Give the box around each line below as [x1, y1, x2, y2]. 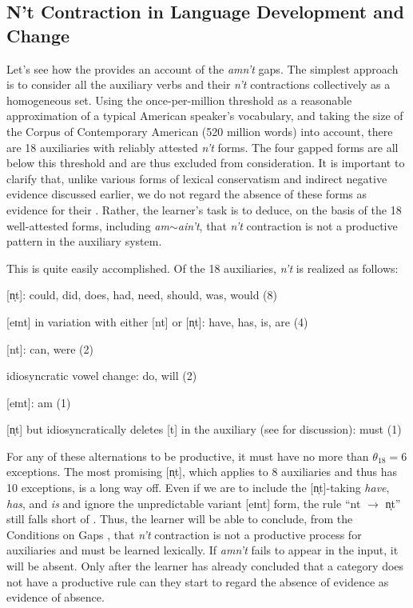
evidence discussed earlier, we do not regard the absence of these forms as [6, 186, 367, 202]
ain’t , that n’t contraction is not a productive [177, 217, 398, 234]
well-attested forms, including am [6, 217, 169, 234]
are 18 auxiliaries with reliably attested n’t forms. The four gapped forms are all [6, 138, 399, 155]
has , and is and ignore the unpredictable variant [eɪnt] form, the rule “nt [6, 494, 361, 511]
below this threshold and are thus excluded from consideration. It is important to [6, 154, 405, 171]
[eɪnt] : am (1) [6, 394, 71, 410]
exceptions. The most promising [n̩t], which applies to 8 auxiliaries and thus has [6, 463, 398, 480]
